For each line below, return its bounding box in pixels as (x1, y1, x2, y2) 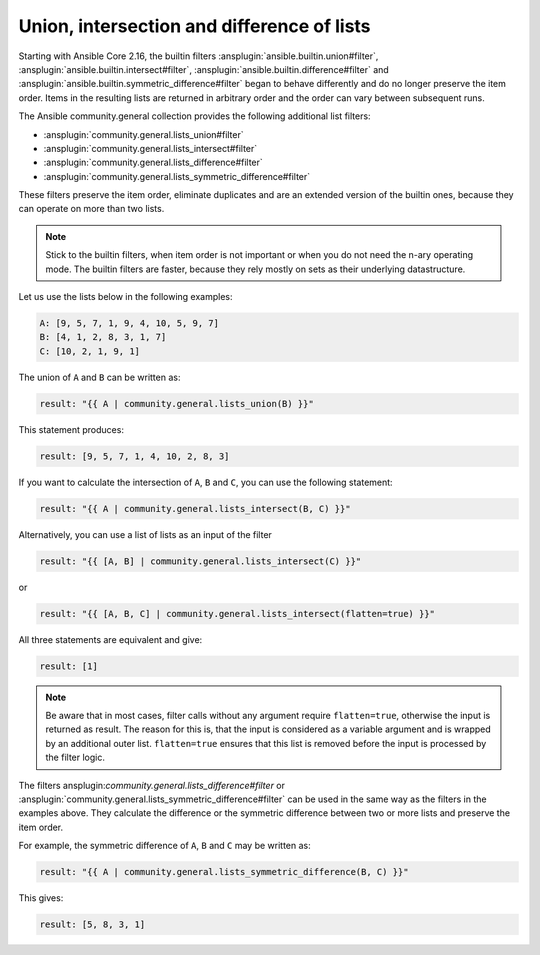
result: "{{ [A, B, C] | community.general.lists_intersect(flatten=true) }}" (39, 608, 435, 619)
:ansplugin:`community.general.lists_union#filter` (43, 128, 244, 140)
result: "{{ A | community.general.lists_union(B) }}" (39, 398, 314, 409)
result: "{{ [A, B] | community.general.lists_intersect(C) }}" (39, 555, 362, 567)
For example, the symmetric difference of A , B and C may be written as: (18, 840, 312, 852)
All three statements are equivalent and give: (18, 633, 203, 645)
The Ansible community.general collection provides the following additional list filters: (18, 110, 371, 122)
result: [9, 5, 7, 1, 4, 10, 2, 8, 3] (39, 450, 230, 462)
